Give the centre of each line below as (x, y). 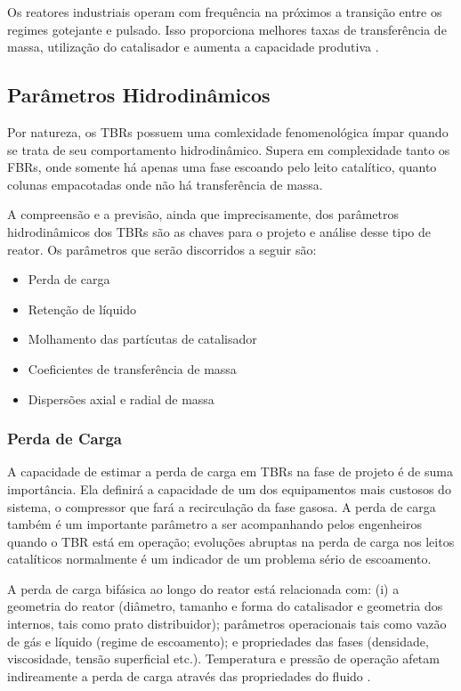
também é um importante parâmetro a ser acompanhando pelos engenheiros (214, 524)
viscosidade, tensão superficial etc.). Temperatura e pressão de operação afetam (223, 658)
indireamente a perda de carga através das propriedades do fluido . (189, 675)
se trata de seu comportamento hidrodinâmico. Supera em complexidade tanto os (229, 149)
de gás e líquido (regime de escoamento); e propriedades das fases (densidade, (218, 641)
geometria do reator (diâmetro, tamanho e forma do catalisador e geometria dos (225, 606)
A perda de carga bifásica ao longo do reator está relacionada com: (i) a (203, 588)
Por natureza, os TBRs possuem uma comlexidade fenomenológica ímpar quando (228, 131)
